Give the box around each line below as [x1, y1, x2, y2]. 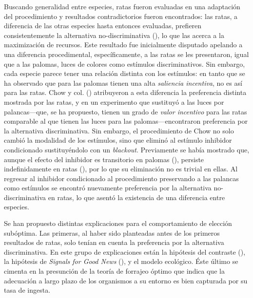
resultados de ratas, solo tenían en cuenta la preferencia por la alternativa [4, 237, 224, 247]
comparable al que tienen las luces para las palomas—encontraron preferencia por [4, 116, 248, 126]
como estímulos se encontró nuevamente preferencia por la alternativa [4, 183, 212, 193]
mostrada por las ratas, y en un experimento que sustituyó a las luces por [4, 96, 224, 107]
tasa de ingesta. [4, 285, 51, 295]
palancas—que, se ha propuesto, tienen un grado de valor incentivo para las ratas [4, 106, 247, 116]
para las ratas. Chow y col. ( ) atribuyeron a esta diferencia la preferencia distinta [4, 87, 247, 97]
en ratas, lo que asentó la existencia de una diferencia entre [48, 192, 225, 202]
